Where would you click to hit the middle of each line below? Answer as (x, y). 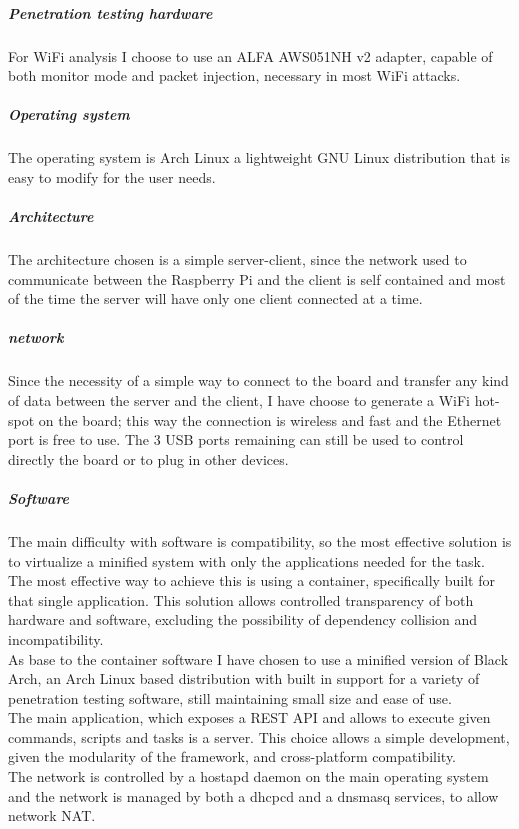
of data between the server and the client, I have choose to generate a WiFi (239, 400)
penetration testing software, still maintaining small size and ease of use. (230, 697)
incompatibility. (56, 638)
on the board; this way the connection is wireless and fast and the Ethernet (270, 419)
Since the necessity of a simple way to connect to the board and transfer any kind (258, 380)
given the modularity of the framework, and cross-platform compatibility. (232, 756)
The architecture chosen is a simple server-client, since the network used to (237, 259)
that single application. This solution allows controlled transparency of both (241, 599)
